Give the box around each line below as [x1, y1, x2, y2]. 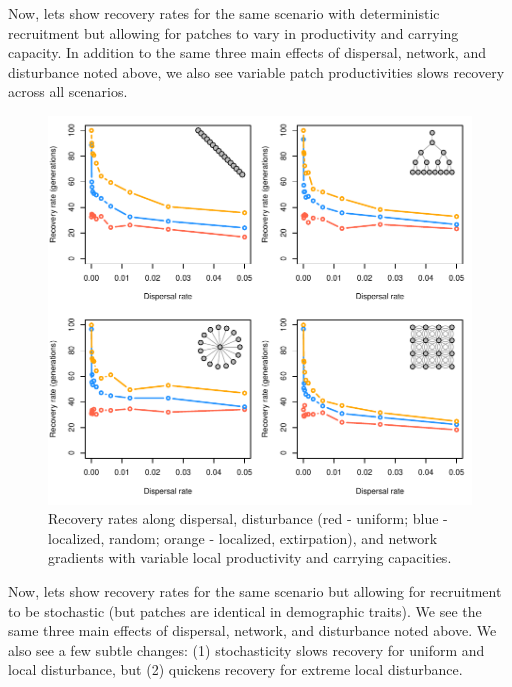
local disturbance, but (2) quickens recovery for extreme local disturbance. [8, 659, 463, 680]
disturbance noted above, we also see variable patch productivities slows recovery [8, 61, 505, 82]
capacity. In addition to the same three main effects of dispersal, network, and [8, 42, 486, 63]
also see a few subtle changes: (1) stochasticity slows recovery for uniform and [8, 639, 485, 660]
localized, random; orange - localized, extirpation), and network [48, 527, 438, 548]
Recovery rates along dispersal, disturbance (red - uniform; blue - [48, 508, 448, 529]
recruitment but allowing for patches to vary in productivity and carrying [8, 22, 459, 43]
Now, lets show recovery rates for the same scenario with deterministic [8, 3, 440, 23]
